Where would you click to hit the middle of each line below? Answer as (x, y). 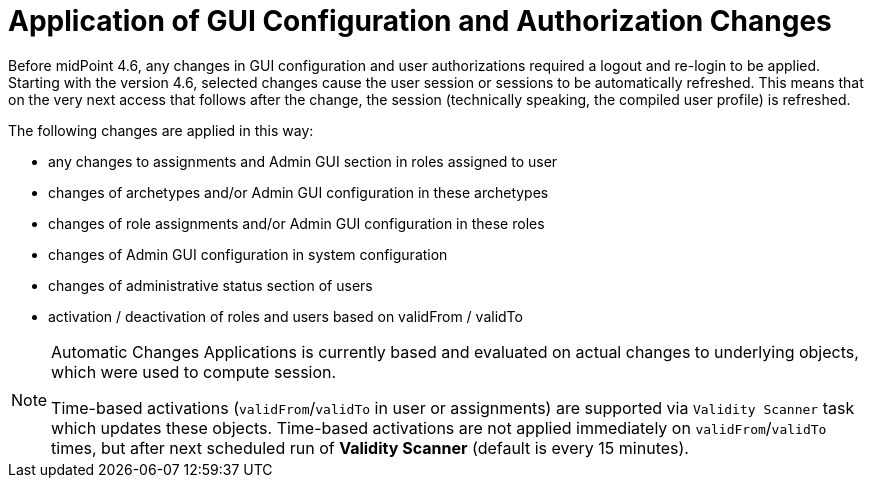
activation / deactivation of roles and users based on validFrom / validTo (285, 316)
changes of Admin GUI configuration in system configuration (248, 254)
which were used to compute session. (194, 371)
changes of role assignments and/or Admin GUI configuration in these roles (296, 223)
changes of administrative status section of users (210, 285)
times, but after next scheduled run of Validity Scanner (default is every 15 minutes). (370, 447)
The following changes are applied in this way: (161, 130)
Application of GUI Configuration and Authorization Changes (420, 21)
